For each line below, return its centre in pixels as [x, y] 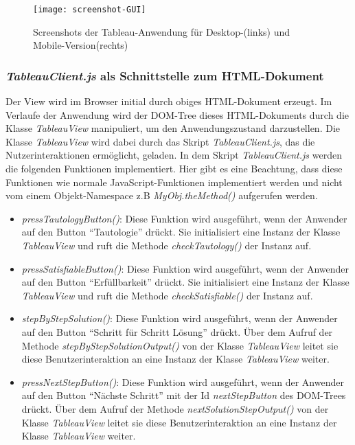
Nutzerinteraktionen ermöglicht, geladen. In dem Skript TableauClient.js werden [174, 155]
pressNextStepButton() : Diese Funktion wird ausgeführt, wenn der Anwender [183, 381]
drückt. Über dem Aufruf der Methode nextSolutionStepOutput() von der [175, 408]
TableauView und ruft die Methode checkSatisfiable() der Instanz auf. [167, 295]
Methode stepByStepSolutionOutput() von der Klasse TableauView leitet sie [180, 345]
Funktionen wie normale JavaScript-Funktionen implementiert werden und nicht [174, 182]
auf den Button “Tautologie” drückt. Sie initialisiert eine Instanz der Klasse [181, 232]
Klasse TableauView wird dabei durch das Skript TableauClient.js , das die [160, 141]
